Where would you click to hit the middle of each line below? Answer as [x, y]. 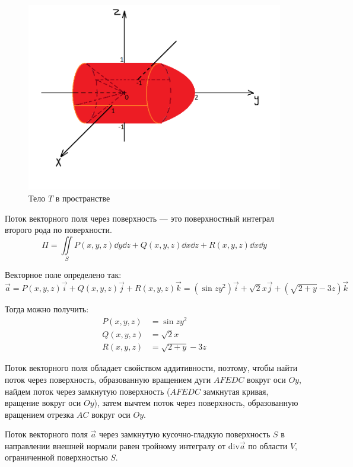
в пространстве [83, 198]
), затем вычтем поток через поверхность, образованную [196, 403]
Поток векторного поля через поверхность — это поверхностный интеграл [139, 218]
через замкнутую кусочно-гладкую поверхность [185, 434]
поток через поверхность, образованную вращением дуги [108, 379]
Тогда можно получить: [47, 309]
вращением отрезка [39, 414]
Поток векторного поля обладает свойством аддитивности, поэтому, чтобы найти [151, 368]
